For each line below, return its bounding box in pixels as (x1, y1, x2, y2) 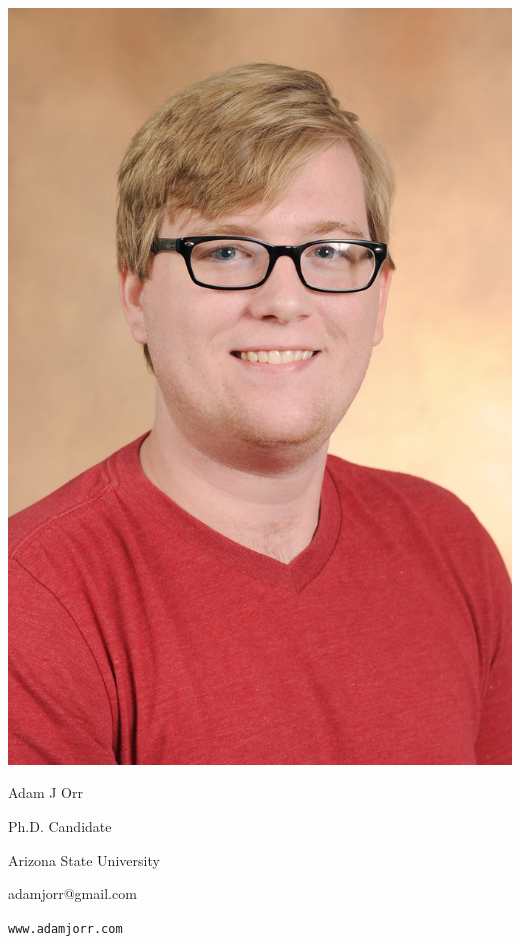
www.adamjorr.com (8, 921, 123, 936)
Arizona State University (8, 849, 160, 870)
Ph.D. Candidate (8, 815, 112, 836)
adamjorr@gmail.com (8, 883, 137, 904)
